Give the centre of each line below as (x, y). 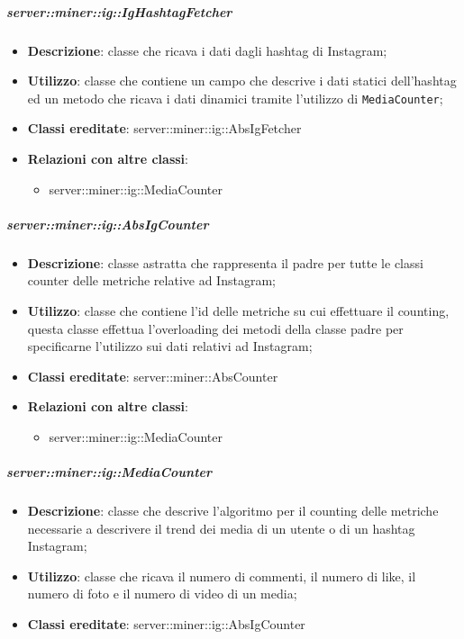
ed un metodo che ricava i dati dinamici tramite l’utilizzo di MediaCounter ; (235, 98)
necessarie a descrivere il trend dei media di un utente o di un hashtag (221, 528)
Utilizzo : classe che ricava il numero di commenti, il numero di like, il (222, 576)
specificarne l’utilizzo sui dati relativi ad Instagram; (170, 346)
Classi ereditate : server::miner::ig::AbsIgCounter (166, 624)
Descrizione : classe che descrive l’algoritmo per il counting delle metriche (233, 511)
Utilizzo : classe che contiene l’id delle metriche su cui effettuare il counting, (238, 310)
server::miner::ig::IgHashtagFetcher (119, 11)
